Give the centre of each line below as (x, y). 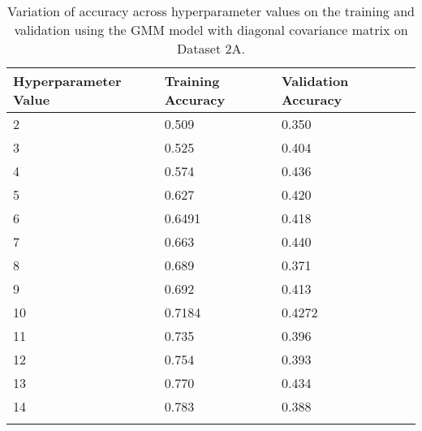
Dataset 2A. (211, 48)
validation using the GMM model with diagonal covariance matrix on (211, 30)
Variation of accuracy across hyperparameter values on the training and (211, 11)
